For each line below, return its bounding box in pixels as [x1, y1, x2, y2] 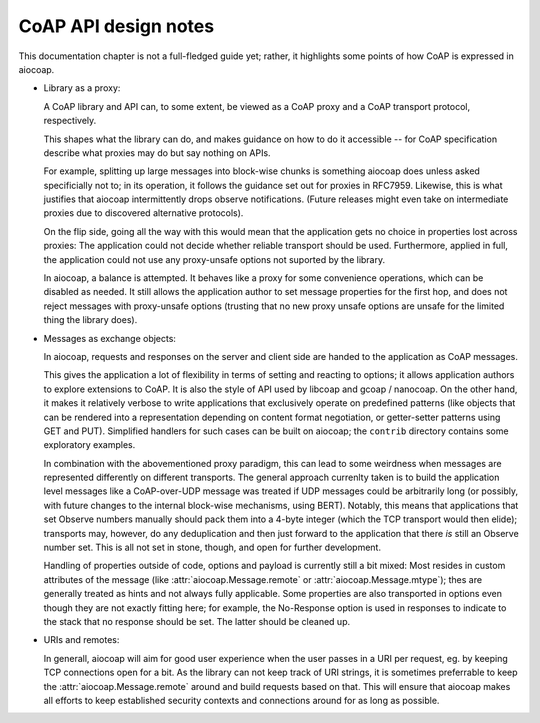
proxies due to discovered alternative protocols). [43, 207, 244, 219]
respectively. [43, 115, 97, 127]
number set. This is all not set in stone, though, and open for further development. [43, 541, 382, 554]
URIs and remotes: [43, 634, 120, 646]
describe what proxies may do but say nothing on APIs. [43, 146, 271, 159]
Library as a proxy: [43, 82, 121, 94]
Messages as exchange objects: [43, 332, 177, 344]
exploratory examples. [43, 439, 136, 451]
